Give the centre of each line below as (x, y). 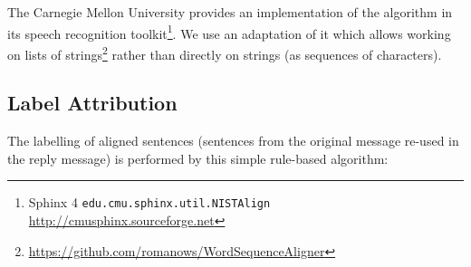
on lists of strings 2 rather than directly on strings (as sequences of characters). (225, 52)
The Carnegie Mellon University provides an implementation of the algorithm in (230, 12)
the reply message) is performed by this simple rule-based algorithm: (198, 158)
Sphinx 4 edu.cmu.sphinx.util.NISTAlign (149, 202)
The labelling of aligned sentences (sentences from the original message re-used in (233, 141)
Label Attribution (92, 103)
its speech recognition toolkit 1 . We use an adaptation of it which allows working (229, 32)
